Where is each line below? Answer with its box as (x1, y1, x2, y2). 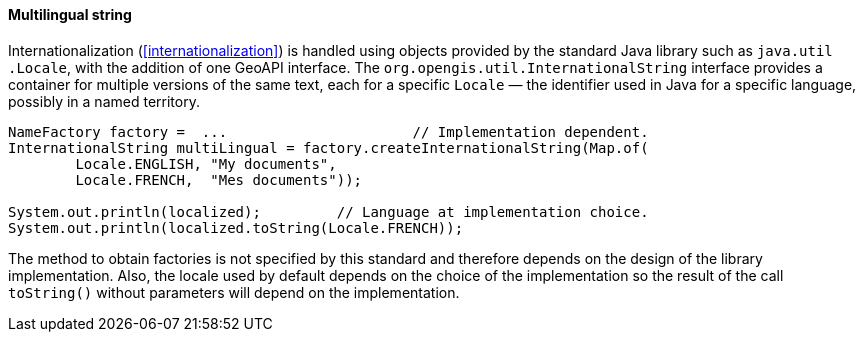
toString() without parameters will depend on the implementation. (8, 283, 460, 301)
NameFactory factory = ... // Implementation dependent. (8, 123, 649, 140)
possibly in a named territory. (8, 92, 200, 110)
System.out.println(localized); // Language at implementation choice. (8, 203, 649, 220)
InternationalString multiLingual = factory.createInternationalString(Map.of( (8, 139, 649, 156)
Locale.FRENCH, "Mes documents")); (75, 171, 363, 188)
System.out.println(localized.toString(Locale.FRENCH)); (8, 219, 464, 236)
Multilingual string (8, 6, 132, 23)
